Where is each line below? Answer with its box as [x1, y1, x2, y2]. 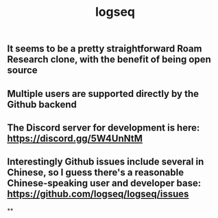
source [7, 65, 38, 76]
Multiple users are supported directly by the [7, 87, 199, 100]
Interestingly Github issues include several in [7, 156, 204, 168]
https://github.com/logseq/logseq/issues [7, 188, 189, 200]
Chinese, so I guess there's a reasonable [7, 166, 184, 179]
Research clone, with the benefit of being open [7, 54, 211, 65]
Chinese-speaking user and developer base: [7, 177, 202, 189]
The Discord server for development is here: [7, 122, 200, 133]
